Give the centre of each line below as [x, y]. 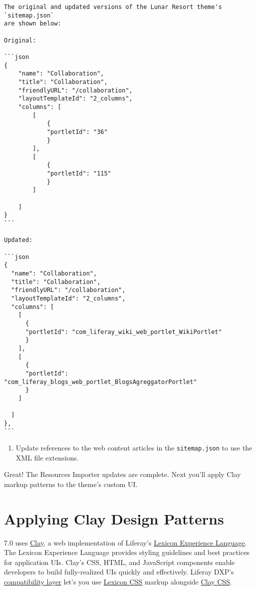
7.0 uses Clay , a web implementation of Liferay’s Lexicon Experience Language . [126, 542]
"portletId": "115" [79, 174]
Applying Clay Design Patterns [114, 518]
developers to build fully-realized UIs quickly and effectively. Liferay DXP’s [119, 572]
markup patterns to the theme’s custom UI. [71, 484]
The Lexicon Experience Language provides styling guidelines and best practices [127, 552]
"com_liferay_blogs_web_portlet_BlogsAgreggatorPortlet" [101, 382]
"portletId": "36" [77, 132]
